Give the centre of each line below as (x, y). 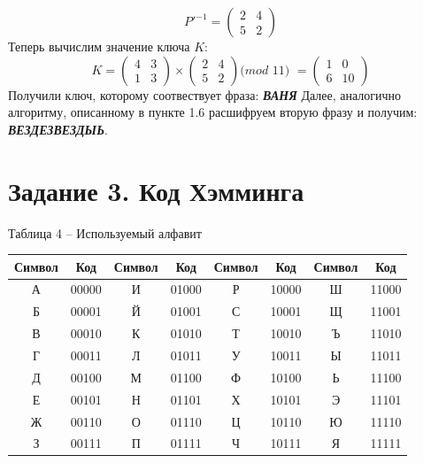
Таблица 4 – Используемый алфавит (105, 232)
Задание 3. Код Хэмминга (156, 190)
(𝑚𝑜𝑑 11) (265, 70)
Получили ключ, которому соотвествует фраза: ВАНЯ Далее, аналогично (205, 94)
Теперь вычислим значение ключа (99, 46)
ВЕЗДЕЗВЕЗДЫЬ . (58, 129)
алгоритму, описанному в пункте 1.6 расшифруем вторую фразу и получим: (213, 112)
